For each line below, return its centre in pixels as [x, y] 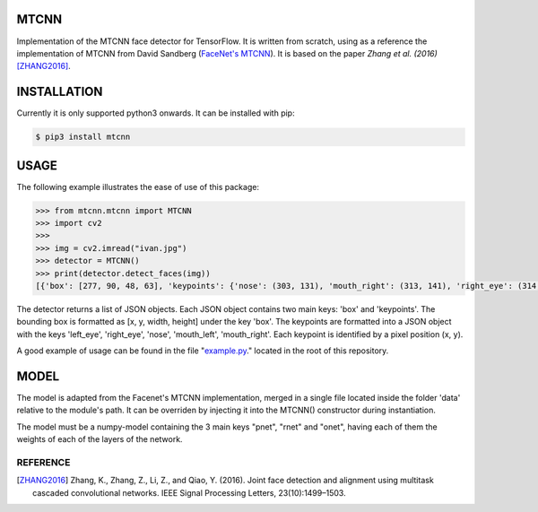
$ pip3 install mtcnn [83, 137]
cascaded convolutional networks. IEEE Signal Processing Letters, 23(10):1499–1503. [189, 492]
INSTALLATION [60, 92]
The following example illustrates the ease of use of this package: [138, 187]
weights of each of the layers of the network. [100, 439]
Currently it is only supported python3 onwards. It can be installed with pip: [156, 113]
